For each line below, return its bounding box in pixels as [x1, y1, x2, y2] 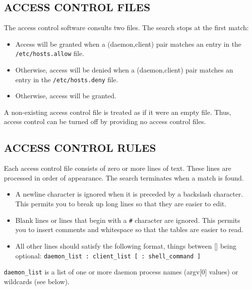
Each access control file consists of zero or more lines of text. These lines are [4, 163, 232, 173]
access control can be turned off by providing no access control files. [4, 116, 206, 127]
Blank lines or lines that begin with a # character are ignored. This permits [15, 215, 240, 225]
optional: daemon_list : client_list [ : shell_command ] [15, 250, 201, 260]
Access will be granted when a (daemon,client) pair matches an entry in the [15, 38, 241, 49]
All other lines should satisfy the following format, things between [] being [15, 240, 236, 251]
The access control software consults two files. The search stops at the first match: [4, 22, 249, 33]
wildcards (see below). [4, 276, 70, 286]
